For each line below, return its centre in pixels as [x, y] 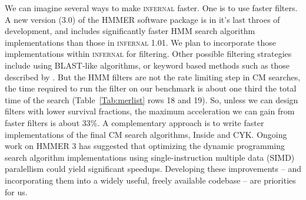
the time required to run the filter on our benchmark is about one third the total [151, 88]
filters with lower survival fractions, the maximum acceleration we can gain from [150, 111]
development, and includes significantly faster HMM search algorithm [130, 31]
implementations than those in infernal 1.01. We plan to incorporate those [140, 42]
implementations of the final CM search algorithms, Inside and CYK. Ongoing [146, 134]
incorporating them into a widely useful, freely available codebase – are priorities [150, 180]
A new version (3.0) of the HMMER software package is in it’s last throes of [142, 19]
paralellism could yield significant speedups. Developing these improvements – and [153, 169]
